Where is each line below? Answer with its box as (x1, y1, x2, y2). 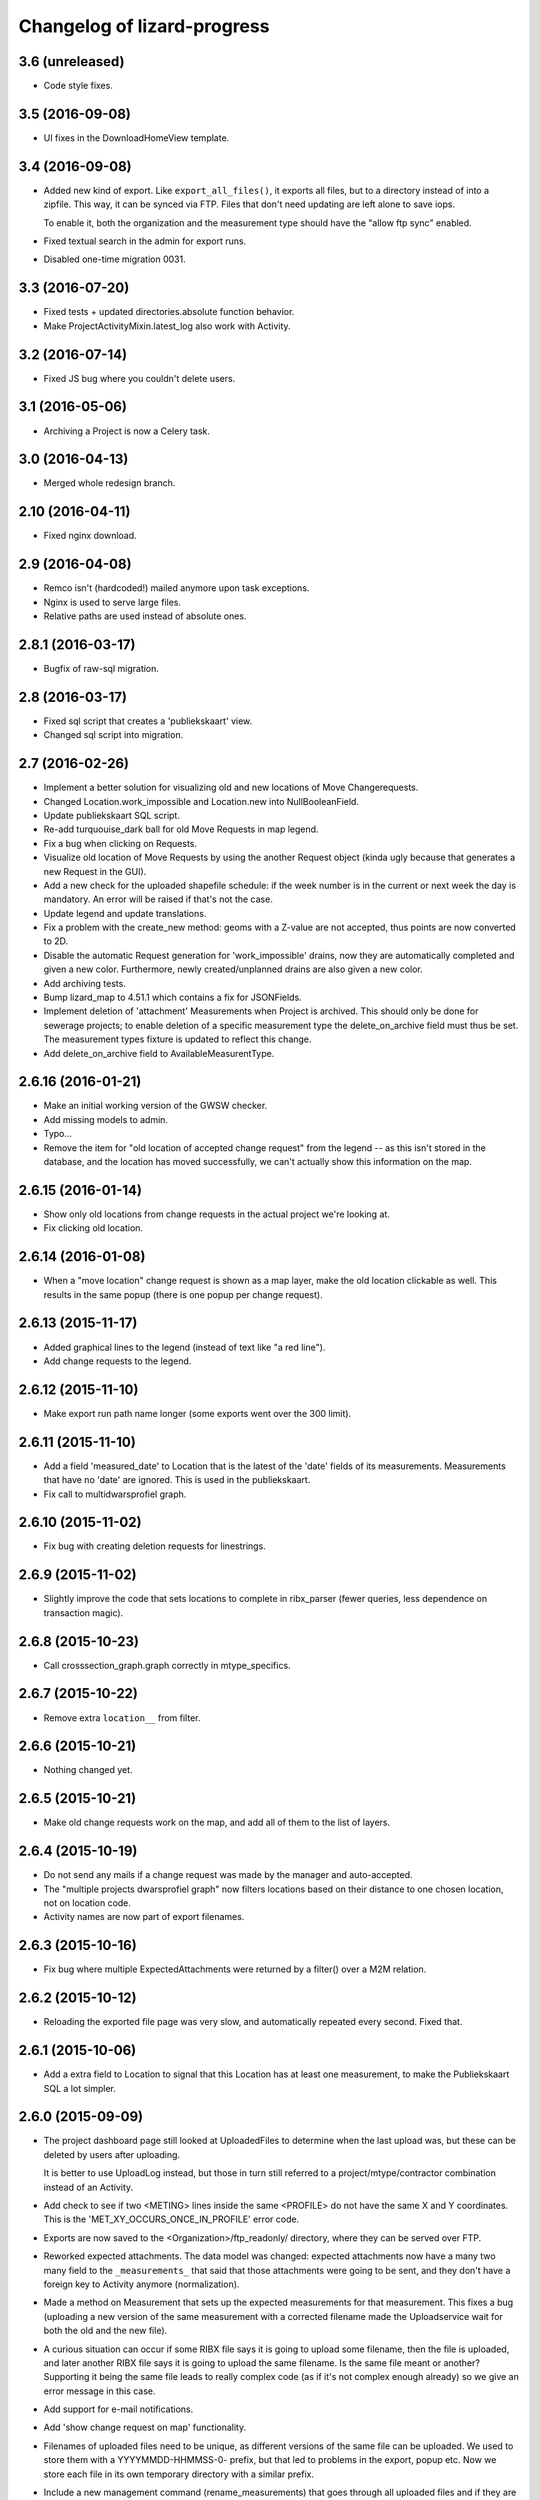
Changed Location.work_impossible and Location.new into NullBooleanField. (43, 795, 360, 807)
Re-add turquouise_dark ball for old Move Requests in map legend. (43, 823, 319, 835)
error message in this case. (43, 2385, 156, 2397)
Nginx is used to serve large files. (43, 596, 182, 608)
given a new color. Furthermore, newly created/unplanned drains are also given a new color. (43, 963, 424, 975)
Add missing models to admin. (43, 1113, 169, 1125)
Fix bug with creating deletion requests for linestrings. (43, 1540, 267, 1552)
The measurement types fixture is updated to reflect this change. (43, 1033, 312, 1045)
